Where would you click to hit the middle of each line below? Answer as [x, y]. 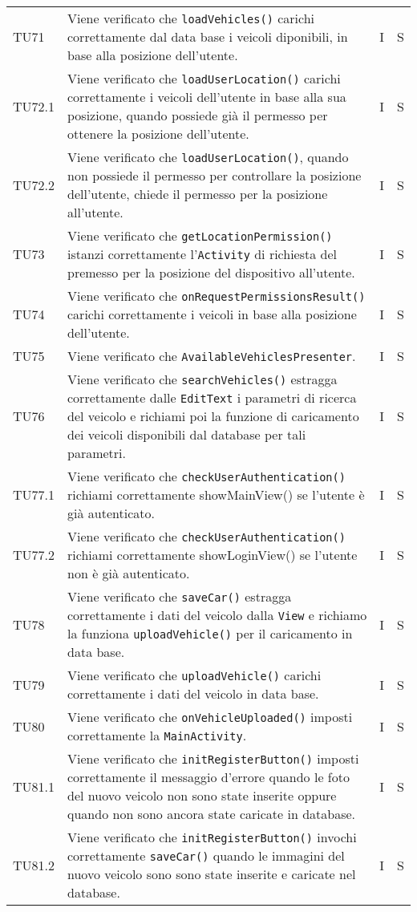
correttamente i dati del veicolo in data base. [193, 693]
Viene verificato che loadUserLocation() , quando [208, 157]
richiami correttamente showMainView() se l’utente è [216, 495]
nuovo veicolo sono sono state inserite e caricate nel [212, 874]
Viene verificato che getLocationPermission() [200, 235]
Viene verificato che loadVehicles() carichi [191, 18]
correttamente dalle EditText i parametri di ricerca [212, 397]
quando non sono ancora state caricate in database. [212, 814]
